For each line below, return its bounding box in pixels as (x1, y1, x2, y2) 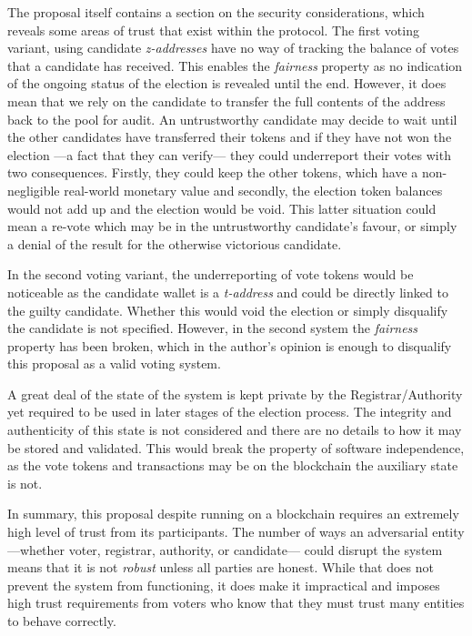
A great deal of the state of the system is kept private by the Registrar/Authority (7, 384, 463, 403)
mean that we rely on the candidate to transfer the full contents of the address (7, 91, 446, 110)
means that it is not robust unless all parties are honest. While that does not (7, 558, 434, 577)
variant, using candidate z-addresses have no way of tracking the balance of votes (7, 38, 459, 57)
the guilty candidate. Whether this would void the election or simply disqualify (7, 300, 448, 319)
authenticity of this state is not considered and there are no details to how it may (7, 420, 462, 439)
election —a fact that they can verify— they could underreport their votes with (7, 145, 451, 164)
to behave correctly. (7, 611, 116, 630)
